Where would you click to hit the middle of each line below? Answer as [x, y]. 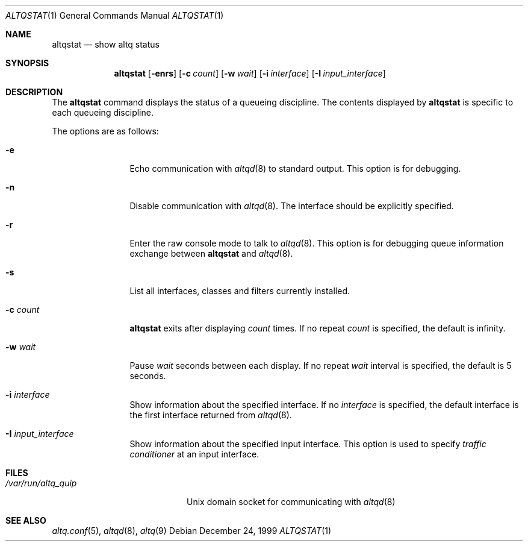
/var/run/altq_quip [41, 483]
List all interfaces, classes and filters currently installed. [240, 291]
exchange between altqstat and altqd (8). [211, 253]
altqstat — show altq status [106, 44]
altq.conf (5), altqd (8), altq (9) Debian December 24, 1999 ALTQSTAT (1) [192, 531]
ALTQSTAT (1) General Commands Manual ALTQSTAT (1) [115, 15]
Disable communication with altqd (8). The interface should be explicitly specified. [292, 206]
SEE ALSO [26, 520]
